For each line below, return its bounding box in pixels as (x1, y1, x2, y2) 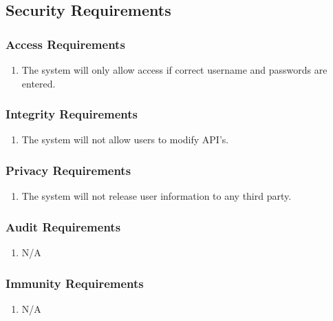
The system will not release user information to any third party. (21, 189, 292, 203)
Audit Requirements (6, 218, 121, 235)
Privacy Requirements (6, 161, 131, 178)
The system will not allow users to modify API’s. (21, 132, 229, 147)
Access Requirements (6, 35, 125, 52)
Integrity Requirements (6, 105, 138, 123)
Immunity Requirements (6, 274, 144, 291)
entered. (21, 76, 56, 90)
